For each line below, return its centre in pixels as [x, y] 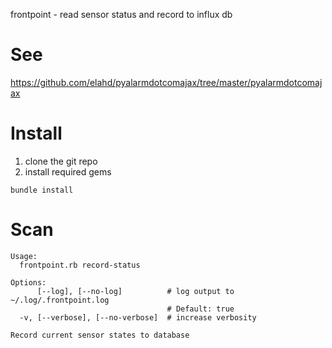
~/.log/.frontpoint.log [60, 300]
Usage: [24, 256]
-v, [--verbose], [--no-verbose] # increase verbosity [138, 317]
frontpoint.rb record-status [80, 265]
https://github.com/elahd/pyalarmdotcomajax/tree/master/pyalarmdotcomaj [166, 82]
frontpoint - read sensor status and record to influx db [121, 14]
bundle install [42, 190]
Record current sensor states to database [100, 335]
